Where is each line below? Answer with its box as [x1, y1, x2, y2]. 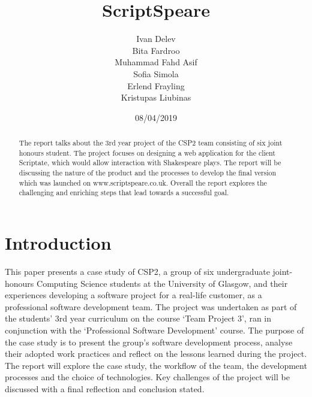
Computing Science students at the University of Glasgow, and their [37, 277, 288, 289]
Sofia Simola [133, 67, 179, 80]
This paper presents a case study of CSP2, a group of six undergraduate [5, 265, 270, 277]
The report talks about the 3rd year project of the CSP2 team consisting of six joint [19, 138, 283, 148]
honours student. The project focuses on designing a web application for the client [19, 147, 275, 157]
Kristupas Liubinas [121, 91, 191, 104]
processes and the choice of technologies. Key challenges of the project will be [5, 371, 290, 383]
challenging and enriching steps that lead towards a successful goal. [19, 187, 229, 198]
